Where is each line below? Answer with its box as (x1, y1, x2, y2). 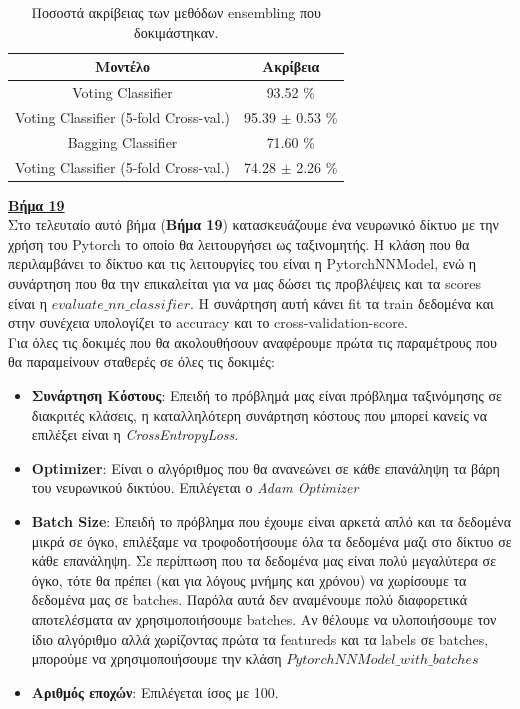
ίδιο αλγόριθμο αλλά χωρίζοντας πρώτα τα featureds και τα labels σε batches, (31, 628, 489, 649)
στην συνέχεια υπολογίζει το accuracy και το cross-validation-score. (8, 312, 408, 333)
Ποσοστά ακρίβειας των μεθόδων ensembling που (31, 2, 321, 22)
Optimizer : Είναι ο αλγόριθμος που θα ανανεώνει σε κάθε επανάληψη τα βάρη (31, 457, 500, 478)
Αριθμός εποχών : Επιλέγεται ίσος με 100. (31, 681, 279, 702)
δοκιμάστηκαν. (134, 21, 219, 42)
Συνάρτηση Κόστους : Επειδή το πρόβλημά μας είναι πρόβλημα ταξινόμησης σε (31, 385, 502, 405)
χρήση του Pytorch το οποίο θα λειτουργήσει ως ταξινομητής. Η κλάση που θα (8, 233, 470, 254)
